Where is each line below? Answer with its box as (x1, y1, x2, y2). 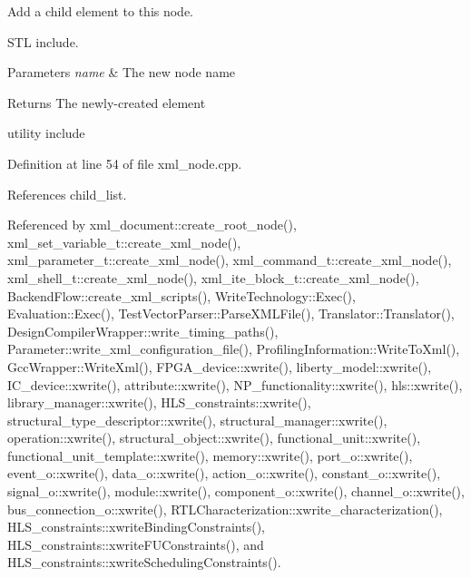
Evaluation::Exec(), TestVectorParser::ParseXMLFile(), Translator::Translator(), (7, 304, 455, 323)
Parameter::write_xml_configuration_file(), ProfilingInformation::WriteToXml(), (7, 339, 460, 358)
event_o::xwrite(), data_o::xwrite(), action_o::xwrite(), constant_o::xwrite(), (7, 464, 441, 483)
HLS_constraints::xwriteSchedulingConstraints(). (7, 553, 281, 572)
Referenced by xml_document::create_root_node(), (7, 215, 297, 234)
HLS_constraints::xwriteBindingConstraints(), (7, 517, 265, 536)
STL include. (7, 32, 79, 51)
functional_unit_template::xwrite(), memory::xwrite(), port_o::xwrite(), (7, 446, 413, 465)
